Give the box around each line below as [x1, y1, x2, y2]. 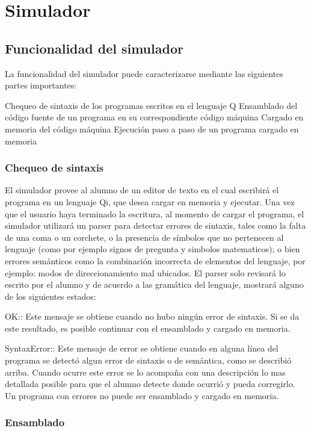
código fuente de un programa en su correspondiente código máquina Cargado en [5, 111, 304, 123]
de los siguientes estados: [5, 290, 96, 302]
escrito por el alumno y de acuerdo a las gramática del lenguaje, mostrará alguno [5, 278, 304, 291]
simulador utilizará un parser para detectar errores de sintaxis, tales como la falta [5, 219, 306, 232]
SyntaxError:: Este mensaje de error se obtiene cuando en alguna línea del [5, 342, 279, 355]
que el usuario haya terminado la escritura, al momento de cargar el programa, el [5, 207, 304, 220]
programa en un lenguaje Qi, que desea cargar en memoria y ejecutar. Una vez [5, 195, 295, 208]
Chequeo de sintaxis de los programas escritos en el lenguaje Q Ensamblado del [5, 99, 298, 111]
